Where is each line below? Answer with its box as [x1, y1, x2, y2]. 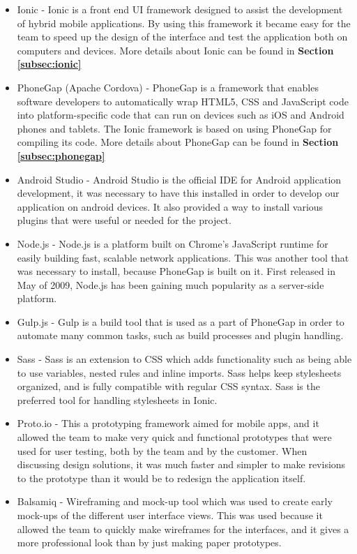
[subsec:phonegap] [17, 148, 105, 163]
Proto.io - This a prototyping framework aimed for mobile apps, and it [17, 416, 319, 431]
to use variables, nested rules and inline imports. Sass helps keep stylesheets [17, 365, 342, 380]
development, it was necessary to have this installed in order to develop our [17, 186, 340, 200]
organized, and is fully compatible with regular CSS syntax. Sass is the [17, 379, 320, 394]
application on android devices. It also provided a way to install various [17, 199, 324, 214]
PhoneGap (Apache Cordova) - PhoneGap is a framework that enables [17, 80, 319, 94]
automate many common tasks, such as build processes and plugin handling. [17, 328, 344, 343]
